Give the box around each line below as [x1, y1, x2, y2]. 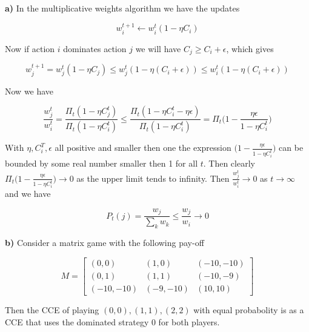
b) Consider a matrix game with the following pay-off [5, 236, 204, 249]
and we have [5, 187, 51, 200]
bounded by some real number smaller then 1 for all [5, 157, 198, 170]
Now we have [5, 84, 54, 97]
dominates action [63, 42, 127, 55]
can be [279, 141, 304, 154]
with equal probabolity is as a [193, 303, 304, 316]
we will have [135, 42, 181, 55]
